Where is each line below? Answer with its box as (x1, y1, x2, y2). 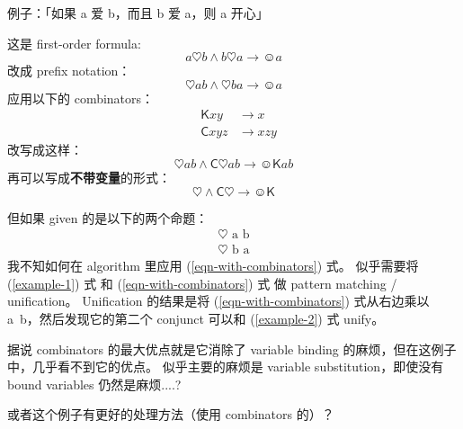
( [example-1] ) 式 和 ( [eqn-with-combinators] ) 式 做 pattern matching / (7, 273, 397, 292)
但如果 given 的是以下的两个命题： (7, 208, 209, 227)
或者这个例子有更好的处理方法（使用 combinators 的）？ (7, 405, 334, 424)
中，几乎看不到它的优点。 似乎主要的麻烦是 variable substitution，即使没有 (7, 357, 444, 376)
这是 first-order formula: (7, 33, 141, 52)
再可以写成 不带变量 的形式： (7, 168, 171, 187)
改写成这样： (7, 140, 83, 159)
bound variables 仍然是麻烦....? (7, 374, 182, 393)
